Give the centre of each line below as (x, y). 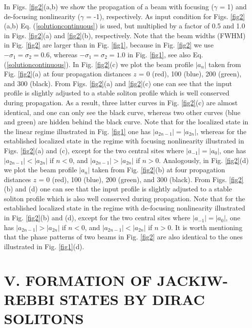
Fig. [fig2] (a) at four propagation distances (68, 74)
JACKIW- (192, 280)
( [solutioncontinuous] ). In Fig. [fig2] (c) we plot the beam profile (99, 64)
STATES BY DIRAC (132, 299)
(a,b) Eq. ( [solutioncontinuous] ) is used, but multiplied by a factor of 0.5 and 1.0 (125, 26)
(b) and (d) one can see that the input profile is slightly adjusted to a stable (118, 189)
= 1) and (233, 6)
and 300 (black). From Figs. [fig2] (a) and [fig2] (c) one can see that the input (118, 83)
